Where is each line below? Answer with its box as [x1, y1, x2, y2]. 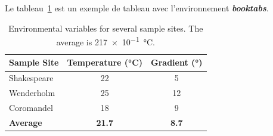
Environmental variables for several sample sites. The [8, 21, 203, 34]
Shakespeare [9, 72, 54, 84]
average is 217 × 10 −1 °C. [56, 34, 155, 48]
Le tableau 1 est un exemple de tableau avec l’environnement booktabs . [5, 2, 269, 14]
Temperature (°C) [67, 56, 143, 69]
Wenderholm [9, 86, 55, 99]
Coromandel [9, 101, 53, 113]
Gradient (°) [151, 56, 203, 69]
